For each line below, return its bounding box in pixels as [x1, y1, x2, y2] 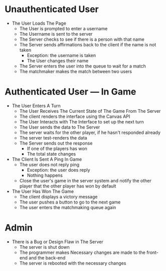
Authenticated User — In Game [5, 86, 136, 98]
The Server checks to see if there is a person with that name [19, 36, 145, 42]
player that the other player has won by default [19, 183, 116, 189]
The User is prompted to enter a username [19, 25, 108, 31]
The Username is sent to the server [19, 31, 93, 37]
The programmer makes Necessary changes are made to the [19, 249, 146, 255]
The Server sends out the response [19, 140, 93, 146]
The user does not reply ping [19, 161, 80, 167]
